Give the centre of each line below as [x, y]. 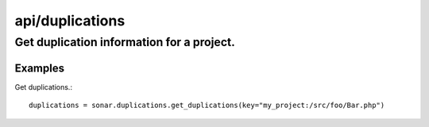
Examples [40, 68]
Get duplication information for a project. [125, 42]
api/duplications [70, 21]
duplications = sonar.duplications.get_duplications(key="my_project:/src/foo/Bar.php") [207, 106]
